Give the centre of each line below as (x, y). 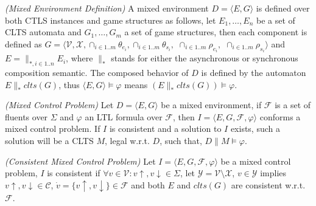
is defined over (283, 8)
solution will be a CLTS (49, 140)
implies (273, 173)
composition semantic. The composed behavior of (97, 73)
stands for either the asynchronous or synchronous (205, 58)
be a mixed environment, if (211, 105)
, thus (69, 84)
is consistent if (74, 173)
